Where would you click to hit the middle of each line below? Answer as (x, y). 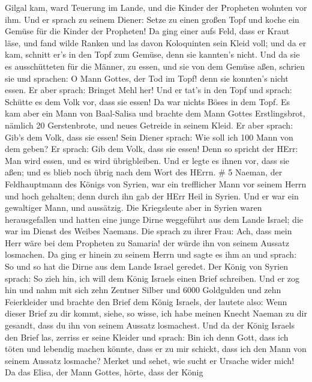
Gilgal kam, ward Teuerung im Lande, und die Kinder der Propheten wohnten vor (156, 7)
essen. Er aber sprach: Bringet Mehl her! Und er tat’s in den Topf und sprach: (148, 90)
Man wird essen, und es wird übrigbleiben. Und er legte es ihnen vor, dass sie (147, 160)
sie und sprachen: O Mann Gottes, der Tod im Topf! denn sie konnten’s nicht (147, 78)
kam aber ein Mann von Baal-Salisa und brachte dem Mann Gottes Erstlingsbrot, (155, 113)
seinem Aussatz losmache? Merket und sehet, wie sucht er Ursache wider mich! (150, 360)
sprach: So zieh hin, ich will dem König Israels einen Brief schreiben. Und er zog (152, 278)
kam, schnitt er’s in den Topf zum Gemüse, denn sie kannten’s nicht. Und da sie (152, 54)
